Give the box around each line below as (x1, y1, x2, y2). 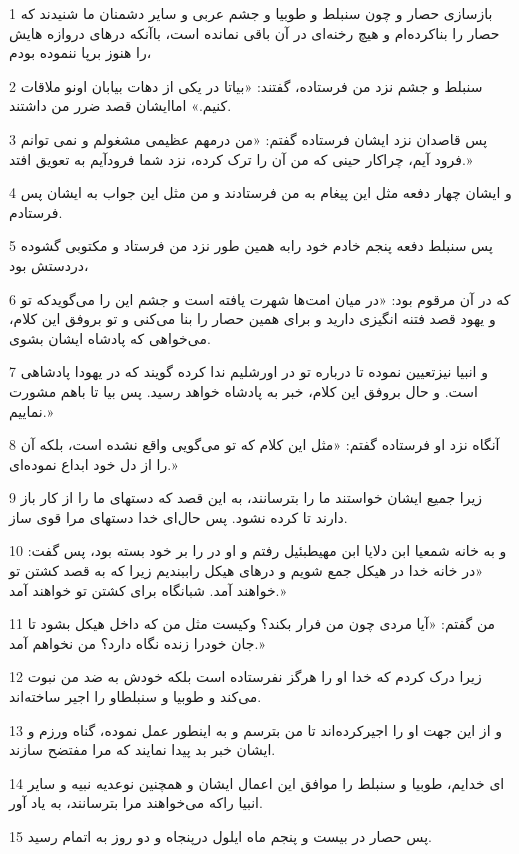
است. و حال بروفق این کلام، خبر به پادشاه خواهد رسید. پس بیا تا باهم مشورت (9, 380, 478, 401)
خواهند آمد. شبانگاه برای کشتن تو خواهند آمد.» (9, 579, 287, 600)
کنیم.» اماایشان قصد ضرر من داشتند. (9, 95, 232, 116)
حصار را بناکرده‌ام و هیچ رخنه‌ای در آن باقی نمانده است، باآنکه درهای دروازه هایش (9, 22, 500, 43)
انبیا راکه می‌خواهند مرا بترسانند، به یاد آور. (9, 792, 263, 813)
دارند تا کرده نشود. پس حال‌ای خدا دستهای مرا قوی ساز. (9, 506, 348, 527)
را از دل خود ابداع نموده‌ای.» (9, 453, 178, 474)
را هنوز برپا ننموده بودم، (9, 42, 152, 63)
